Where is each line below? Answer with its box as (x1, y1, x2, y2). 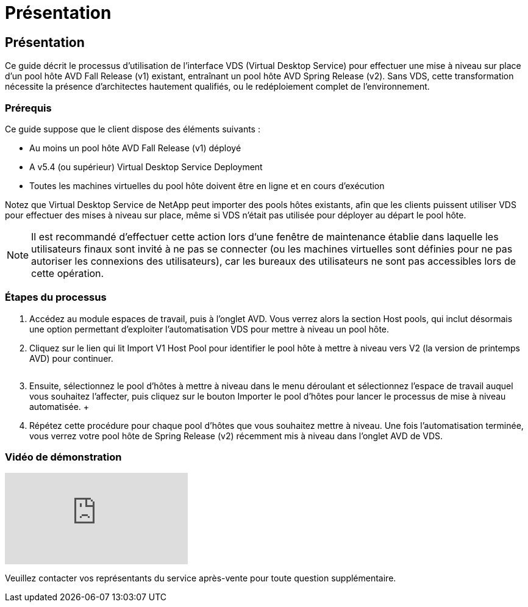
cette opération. (31, 267, 104, 279)
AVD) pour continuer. (29, 353, 113, 364)
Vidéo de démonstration (5, 451, 122, 464)
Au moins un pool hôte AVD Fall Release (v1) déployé (29, 142, 241, 153)
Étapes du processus (5, 291, 107, 304)
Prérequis (5, 101, 52, 114)
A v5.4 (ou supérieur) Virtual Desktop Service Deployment (29, 161, 263, 172)
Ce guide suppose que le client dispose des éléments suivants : (5, 123, 260, 134)
